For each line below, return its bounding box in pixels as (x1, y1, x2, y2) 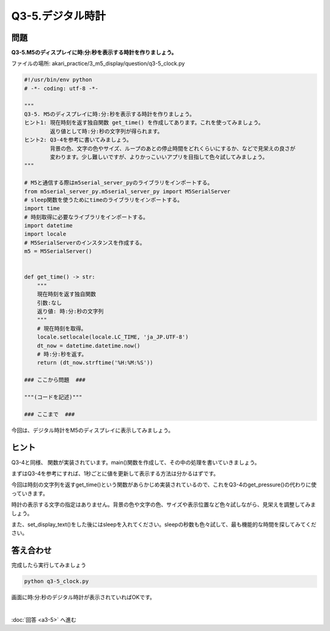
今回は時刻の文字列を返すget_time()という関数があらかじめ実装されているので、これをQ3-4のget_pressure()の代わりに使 (11, 481, 317, 488)
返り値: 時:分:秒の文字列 (37, 308, 104, 315)
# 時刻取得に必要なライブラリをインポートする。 (24, 213, 149, 221)
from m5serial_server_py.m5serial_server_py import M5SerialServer (24, 187, 231, 195)
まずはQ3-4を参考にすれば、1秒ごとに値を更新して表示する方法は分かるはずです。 (11, 469, 219, 477)
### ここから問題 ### (24, 377, 86, 384)
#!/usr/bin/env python (24, 77, 92, 83)
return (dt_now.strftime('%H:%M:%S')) (37, 359, 153, 366)
